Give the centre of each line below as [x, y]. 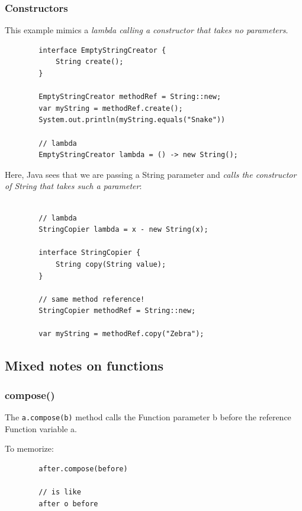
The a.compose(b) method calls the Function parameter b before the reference [148, 417]
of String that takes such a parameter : [73, 186]
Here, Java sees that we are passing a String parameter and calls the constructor [151, 174]
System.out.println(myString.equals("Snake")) [132, 120]
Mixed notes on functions [84, 365]
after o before [68, 504]
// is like [60, 492]
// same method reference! [92, 299]
